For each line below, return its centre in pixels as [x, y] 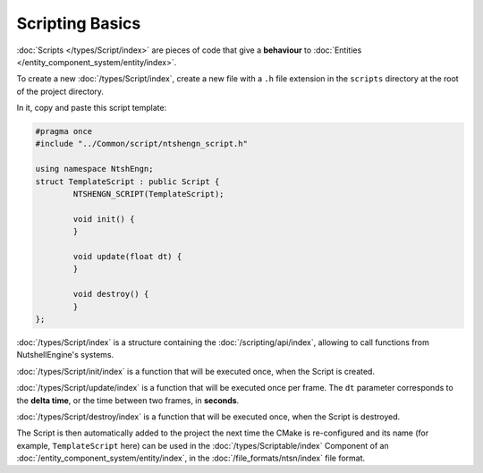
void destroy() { [111, 294]
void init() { [104, 219]
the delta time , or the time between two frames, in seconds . [128, 400]
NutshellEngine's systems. [65, 355]
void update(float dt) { [127, 256]
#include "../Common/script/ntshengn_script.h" [141, 144]
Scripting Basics [79, 23]
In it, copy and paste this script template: [92, 108]
